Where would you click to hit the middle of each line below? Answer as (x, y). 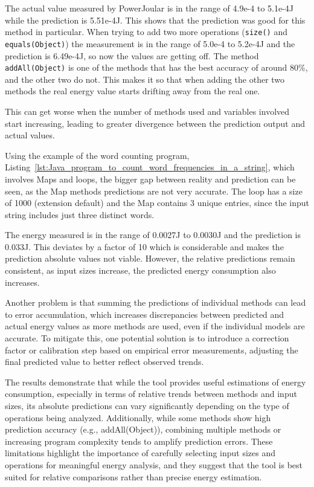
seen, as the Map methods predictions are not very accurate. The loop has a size (154, 191)
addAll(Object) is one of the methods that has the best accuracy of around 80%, (156, 67)
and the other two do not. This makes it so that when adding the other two (145, 79)
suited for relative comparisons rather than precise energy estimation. (133, 476)
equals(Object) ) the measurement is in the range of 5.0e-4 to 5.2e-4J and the (150, 43)
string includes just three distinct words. (80, 214)
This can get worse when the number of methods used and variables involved (147, 111)
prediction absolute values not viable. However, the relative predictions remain (150, 258)
